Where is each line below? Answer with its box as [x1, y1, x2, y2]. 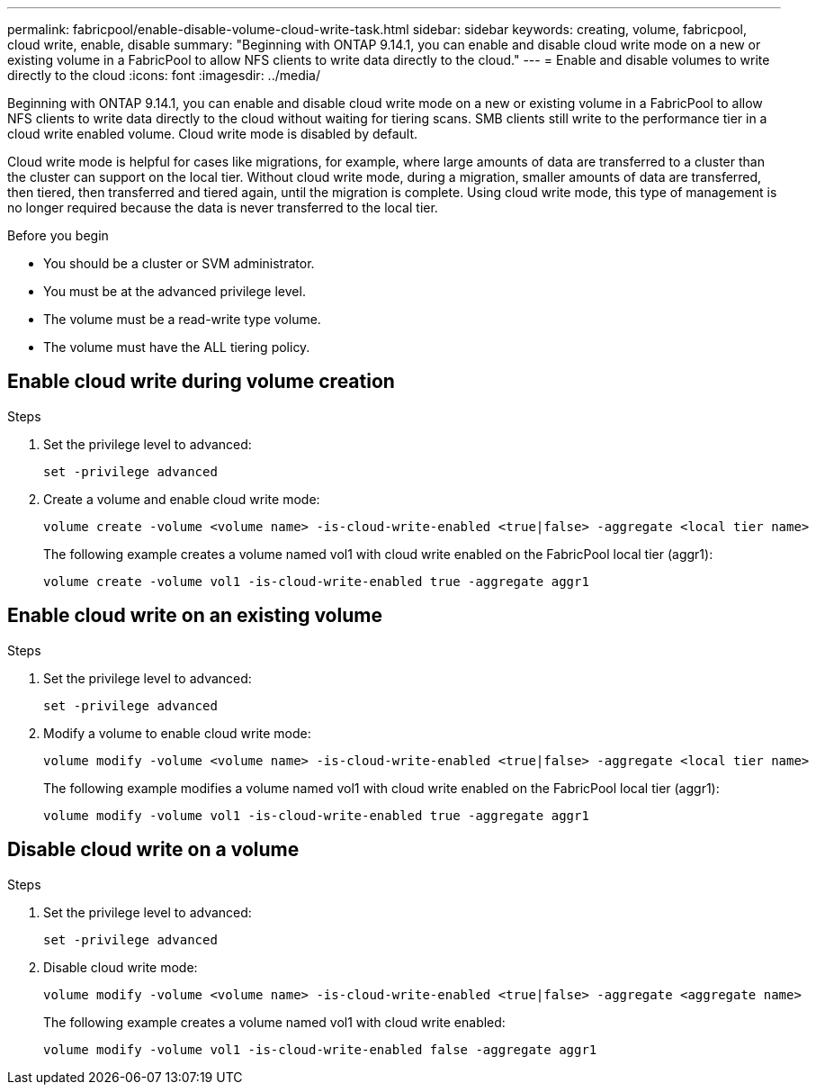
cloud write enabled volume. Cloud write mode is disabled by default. [7, 126, 417, 141]
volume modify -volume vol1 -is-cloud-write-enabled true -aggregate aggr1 [43, 808, 589, 823]
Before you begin [7, 228, 109, 243]
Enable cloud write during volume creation [7, 370, 395, 393]
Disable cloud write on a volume [7, 838, 300, 862]
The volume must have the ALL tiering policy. [43, 339, 310, 355]
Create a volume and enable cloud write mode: [43, 491, 320, 507]
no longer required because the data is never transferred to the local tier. [7, 200, 438, 215]
